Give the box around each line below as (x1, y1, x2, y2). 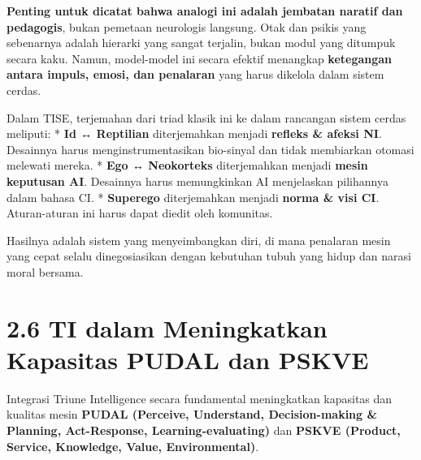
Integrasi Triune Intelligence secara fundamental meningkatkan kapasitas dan (7, 389, 393, 406)
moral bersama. (7, 263, 84, 280)
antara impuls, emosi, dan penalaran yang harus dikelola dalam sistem (7, 66, 384, 83)
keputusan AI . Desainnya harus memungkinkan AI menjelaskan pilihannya (7, 172, 388, 189)
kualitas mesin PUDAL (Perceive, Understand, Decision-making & (7, 406, 377, 423)
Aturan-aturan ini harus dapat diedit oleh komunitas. (7, 204, 273, 221)
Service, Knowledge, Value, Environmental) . (7, 437, 259, 454)
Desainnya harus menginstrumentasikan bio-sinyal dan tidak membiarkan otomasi (7, 140, 414, 157)
